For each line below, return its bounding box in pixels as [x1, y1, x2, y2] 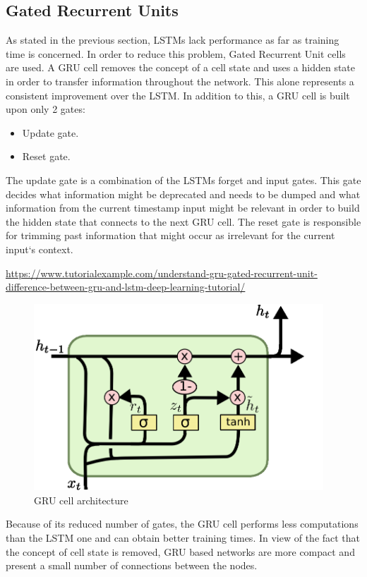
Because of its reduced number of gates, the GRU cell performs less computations [6, 516, 359, 531]
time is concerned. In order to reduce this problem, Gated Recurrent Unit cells [6, 46, 346, 61]
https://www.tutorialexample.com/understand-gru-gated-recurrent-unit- [6, 265, 318, 280]
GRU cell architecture [34, 492, 128, 507]
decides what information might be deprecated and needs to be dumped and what [6, 186, 361, 201]
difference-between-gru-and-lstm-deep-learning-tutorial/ [6, 279, 246, 294]
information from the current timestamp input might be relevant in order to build [6, 200, 360, 215]
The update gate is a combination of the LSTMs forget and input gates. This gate [6, 172, 361, 187]
